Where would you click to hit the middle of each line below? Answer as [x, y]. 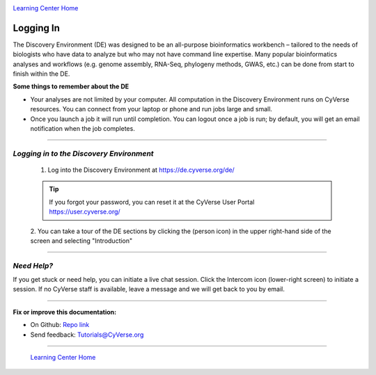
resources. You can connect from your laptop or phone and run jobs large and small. [151, 109]
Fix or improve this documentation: [65, 312]
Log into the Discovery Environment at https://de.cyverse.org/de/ [141, 170]
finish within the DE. [41, 74]
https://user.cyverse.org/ [85, 212]
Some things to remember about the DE [71, 86]
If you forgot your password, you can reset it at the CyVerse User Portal [152, 202]
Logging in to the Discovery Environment [83, 153]
